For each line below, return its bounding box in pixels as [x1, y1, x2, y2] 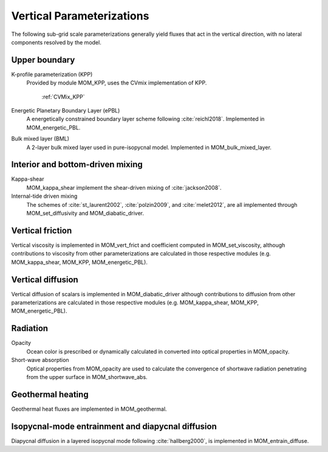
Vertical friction [11, 225, 72, 235]
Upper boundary [11, 55, 75, 65]
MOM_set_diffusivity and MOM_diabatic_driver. [26, 210, 144, 217]
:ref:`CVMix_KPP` [41, 93, 85, 100]
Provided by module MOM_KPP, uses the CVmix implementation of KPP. [26, 79, 207, 86]
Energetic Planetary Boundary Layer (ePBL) [11, 107, 120, 114]
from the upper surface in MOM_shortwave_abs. [26, 373, 148, 380]
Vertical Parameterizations [11, 9, 149, 23]
